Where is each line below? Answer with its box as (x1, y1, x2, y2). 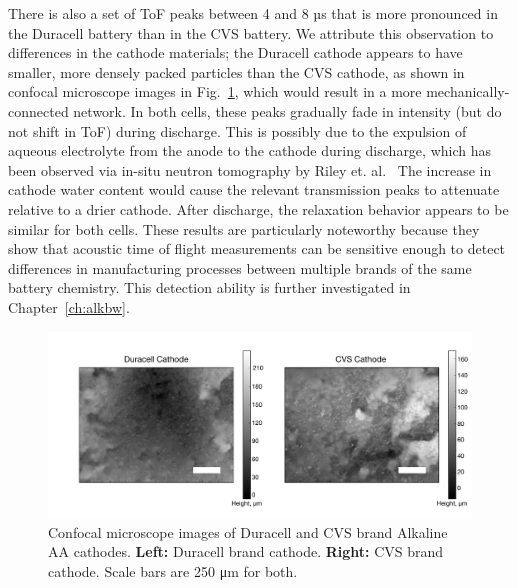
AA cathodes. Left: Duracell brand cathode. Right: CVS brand (48, 541, 444, 562)
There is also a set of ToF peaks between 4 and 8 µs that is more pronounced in (8, 3, 498, 23)
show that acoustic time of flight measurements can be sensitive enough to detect (8, 238, 506, 259)
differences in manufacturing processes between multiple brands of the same (8, 257, 472, 278)
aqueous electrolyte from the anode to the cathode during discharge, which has (8, 140, 491, 161)
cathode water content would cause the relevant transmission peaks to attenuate (8, 179, 500, 200)
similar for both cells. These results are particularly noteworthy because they (8, 218, 480, 239)
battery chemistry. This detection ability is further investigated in (8, 277, 411, 298)
